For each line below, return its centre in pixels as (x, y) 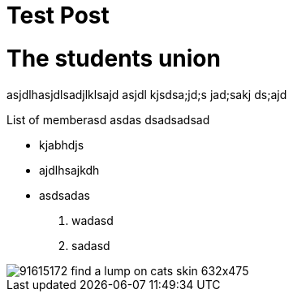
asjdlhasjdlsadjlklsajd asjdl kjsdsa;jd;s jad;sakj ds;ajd (147, 94)
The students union (114, 58)
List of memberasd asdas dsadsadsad (108, 119)
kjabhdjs (62, 145)
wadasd (93, 220)
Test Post (58, 15)
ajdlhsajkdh (69, 170)
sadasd (91, 245)
